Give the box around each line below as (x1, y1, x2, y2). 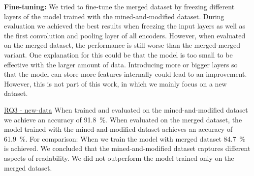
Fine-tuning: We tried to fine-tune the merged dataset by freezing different (4, 1, 235, 11)
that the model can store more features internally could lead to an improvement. (4, 69, 247, 79)
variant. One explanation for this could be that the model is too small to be (4, 49, 233, 59)
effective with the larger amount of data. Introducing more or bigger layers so (4, 59, 238, 69)
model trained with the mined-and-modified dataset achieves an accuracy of (4, 124, 233, 134)
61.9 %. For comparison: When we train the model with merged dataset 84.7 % (4, 133, 246, 144)
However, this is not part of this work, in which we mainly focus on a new (4, 78, 227, 88)
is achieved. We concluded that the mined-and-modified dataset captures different (4, 143, 251, 153)
